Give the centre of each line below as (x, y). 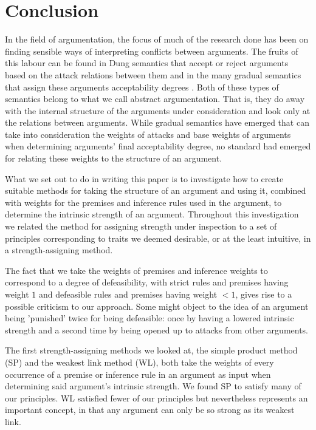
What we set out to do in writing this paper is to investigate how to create (144, 178)
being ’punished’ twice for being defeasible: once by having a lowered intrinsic (149, 318)
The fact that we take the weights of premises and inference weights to (136, 270)
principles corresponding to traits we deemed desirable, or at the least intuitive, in (158, 238)
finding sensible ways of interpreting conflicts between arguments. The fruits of (152, 51)
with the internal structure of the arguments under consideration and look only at (158, 110)
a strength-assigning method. (59, 250)
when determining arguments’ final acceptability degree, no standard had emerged (158, 146)
